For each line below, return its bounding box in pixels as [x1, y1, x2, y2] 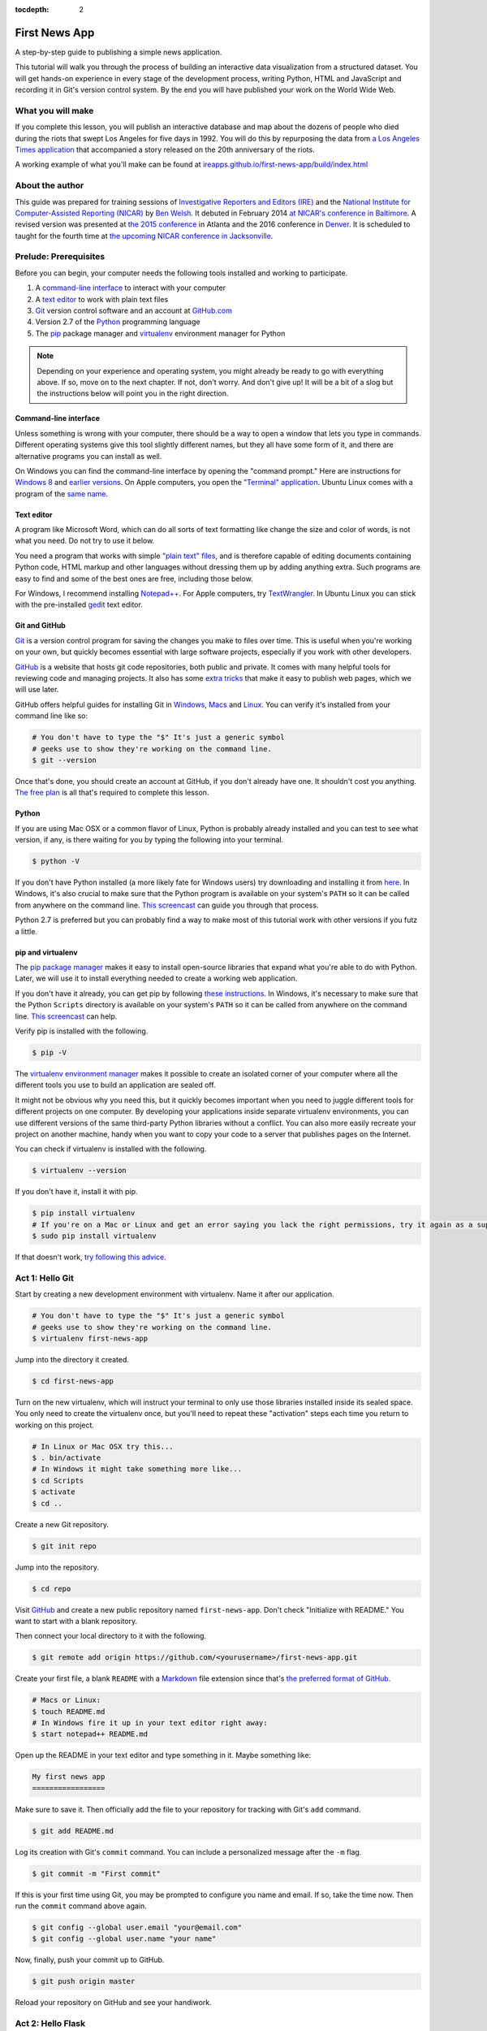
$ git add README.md [32, 1826, 114, 1835]
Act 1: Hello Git [15, 1272, 75, 1284]
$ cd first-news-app [32, 1376, 114, 1385]
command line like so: [15, 711, 88, 721]
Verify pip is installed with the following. [15, 1026, 149, 1036]
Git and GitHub [15, 621, 67, 630]
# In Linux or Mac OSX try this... [32, 1442, 174, 1451]
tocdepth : [15, 5, 50, 14]
